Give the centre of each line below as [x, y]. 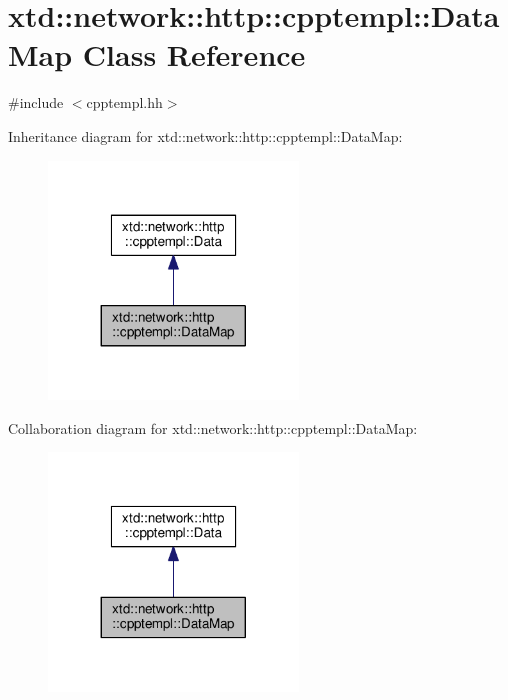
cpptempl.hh [124, 102]
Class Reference [194, 54]
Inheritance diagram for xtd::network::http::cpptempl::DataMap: [205, 135]
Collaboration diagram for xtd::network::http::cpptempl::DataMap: [213, 427]
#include [36, 102]
